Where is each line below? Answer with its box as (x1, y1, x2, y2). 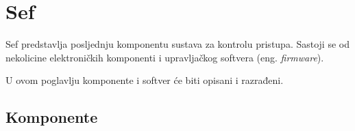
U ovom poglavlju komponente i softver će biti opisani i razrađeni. (5, 73, 284, 87)
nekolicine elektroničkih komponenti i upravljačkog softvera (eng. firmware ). (5, 50, 324, 64)
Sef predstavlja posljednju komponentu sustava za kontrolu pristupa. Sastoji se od (5, 37, 350, 51)
